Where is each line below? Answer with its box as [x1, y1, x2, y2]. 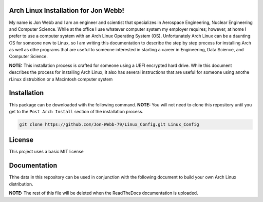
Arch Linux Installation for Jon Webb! [9, 6, 124, 15]
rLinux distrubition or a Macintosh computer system [9, 76, 113, 82]
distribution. [9, 181, 34, 187]
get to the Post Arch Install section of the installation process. [9, 108, 144, 114]
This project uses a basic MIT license [9, 149, 84, 155]
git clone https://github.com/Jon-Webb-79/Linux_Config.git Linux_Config [19, 121, 199, 127]
